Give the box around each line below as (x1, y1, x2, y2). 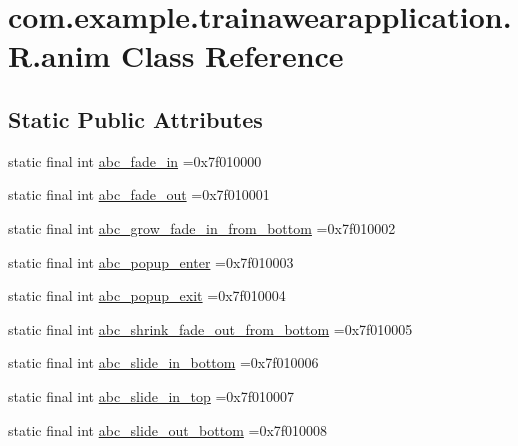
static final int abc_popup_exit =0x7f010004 (8, 285, 286, 306)
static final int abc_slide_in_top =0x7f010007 (8, 385, 295, 406)
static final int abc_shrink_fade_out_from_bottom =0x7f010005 (8, 318, 413, 339)
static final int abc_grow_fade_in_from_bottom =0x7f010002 (8, 217, 396, 238)
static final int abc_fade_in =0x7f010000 (8, 150, 262, 171)
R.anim (8, 35, 111, 76)
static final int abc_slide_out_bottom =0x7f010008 (8, 419, 328, 440)
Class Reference (121, 35, 344, 76)
